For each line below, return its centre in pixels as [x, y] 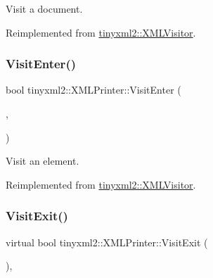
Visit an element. [43, 161]
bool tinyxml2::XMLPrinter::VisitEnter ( [93, 90]
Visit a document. [44, 8]
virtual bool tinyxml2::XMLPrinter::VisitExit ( [107, 242]
